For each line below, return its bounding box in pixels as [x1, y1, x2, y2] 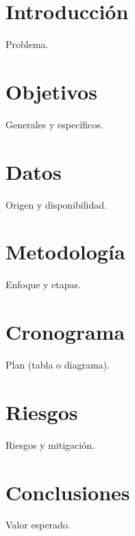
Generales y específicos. [5, 117, 103, 131]
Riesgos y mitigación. [5, 437, 95, 452]
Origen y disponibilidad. [5, 197, 107, 211]
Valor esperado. [5, 517, 71, 532]
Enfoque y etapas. [5, 277, 81, 292]
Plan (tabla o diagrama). [5, 358, 110, 371]
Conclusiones [5, 478, 130, 506]
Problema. [5, 37, 49, 51]
